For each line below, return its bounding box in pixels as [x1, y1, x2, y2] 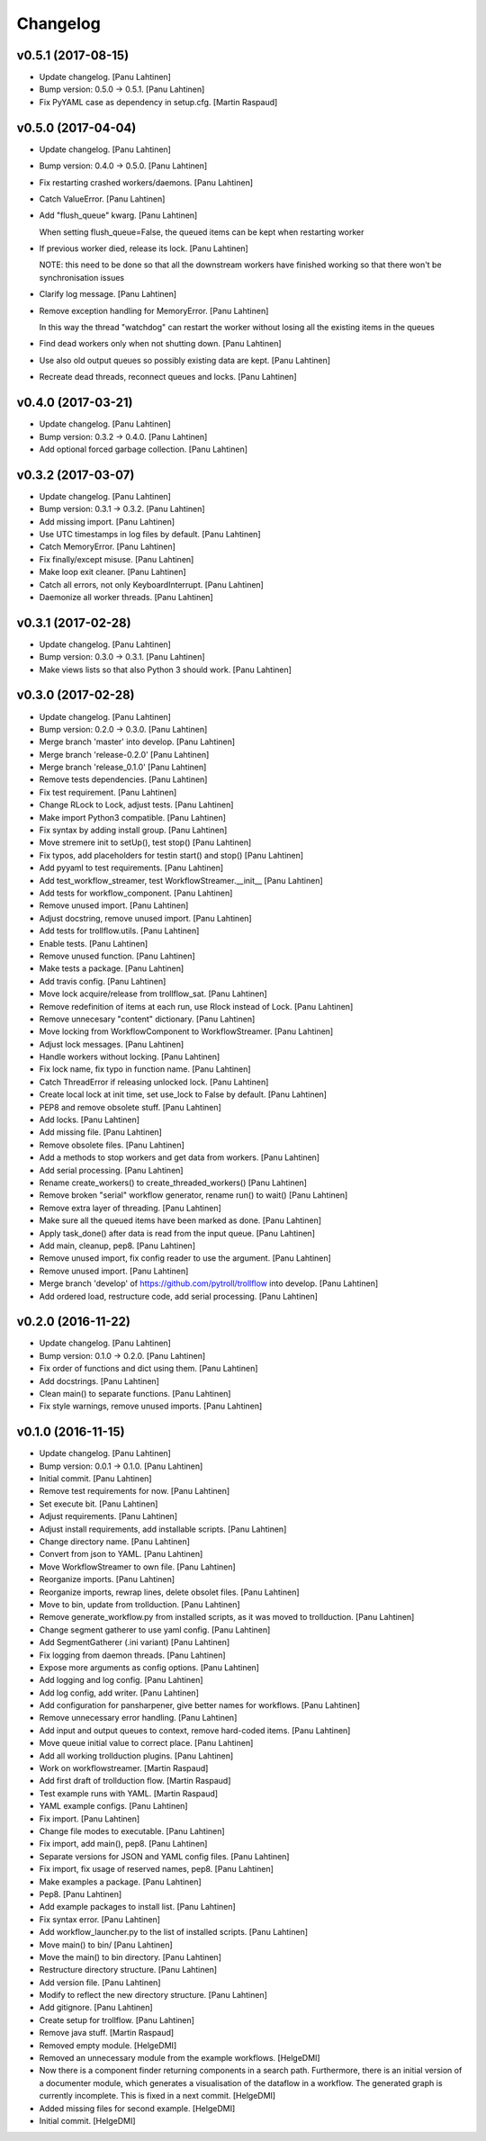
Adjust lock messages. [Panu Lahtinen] [39, 1039, 184, 1049]
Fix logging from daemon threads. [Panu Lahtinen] [39, 1650, 226, 1660]
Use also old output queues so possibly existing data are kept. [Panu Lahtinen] [39, 355, 331, 365]
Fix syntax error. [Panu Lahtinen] [39, 1913, 161, 1925]
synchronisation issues [39, 272, 125, 283]
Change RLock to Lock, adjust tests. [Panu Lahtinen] [39, 799, 234, 810]
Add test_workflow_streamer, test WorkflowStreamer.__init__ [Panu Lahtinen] [39, 875, 323, 886]
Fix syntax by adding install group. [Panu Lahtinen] [39, 824, 228, 836]
